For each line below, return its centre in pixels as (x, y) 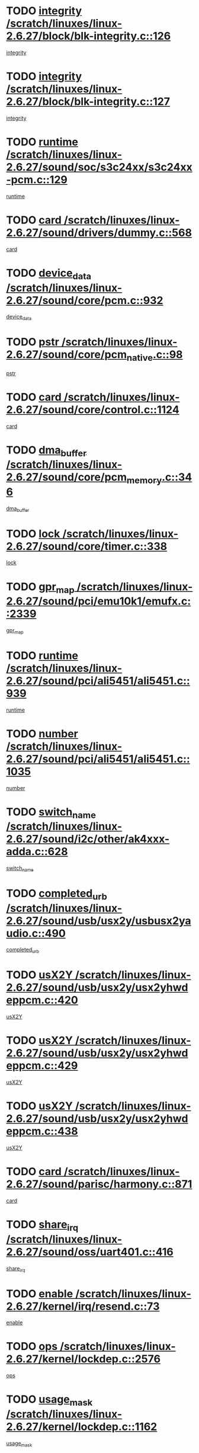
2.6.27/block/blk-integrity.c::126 (89, 36)
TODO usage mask (49, 1400)
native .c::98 (155, 356)
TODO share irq (42, 1225)
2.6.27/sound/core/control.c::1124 (93, 409)
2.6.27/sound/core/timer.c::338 (87, 546)
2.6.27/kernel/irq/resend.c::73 (83, 1306)
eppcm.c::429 (42, 1066)
